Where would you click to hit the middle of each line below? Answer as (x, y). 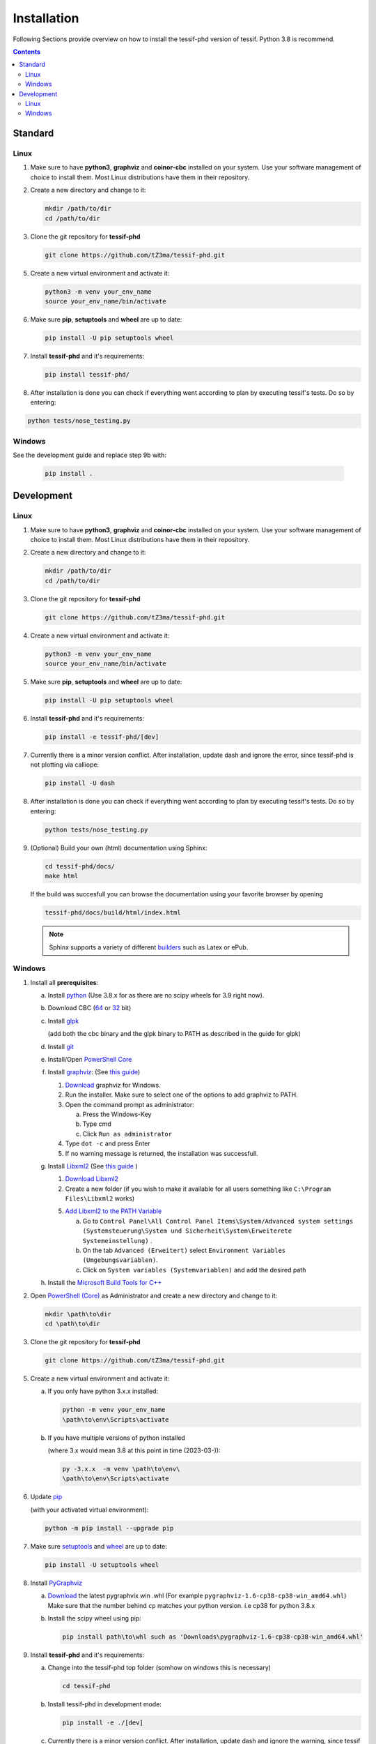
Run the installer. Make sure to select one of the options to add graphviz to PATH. (182, 1095)
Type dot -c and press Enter (108, 1143)
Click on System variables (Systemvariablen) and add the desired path (194, 1270)
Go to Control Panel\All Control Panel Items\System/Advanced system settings (218, 1221)
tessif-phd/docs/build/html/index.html (113, 913)
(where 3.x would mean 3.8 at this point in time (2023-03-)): (134, 1450)
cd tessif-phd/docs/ (80, 866)
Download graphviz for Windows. (113, 1085)
